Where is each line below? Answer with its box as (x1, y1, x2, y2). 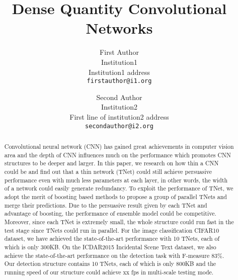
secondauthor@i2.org (85, 122, 154, 130)
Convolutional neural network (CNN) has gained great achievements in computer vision (4, 142, 234, 150)
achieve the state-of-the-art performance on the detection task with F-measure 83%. (4, 251, 224, 259)
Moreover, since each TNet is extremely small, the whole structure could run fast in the (4, 217, 234, 226)
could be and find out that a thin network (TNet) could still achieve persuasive (4, 167, 212, 175)
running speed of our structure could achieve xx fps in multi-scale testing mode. (4, 267, 214, 276)
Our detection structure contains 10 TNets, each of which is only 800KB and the (4, 259, 216, 268)
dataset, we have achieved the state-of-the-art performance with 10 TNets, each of (4, 234, 220, 243)
